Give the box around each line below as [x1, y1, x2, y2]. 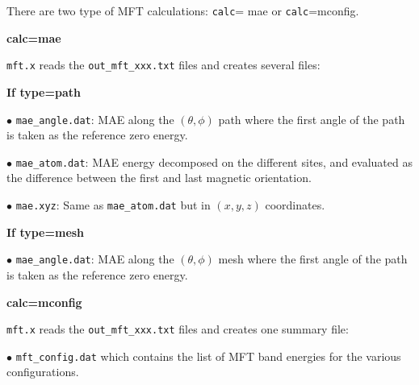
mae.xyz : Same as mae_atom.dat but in [15, 197, 211, 213]
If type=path [6, 83, 81, 100]
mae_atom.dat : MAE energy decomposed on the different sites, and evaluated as [15, 153, 413, 170]
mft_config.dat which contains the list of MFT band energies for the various [15, 347, 401, 364]
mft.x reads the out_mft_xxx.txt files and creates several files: [6, 56, 321, 73]
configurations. [6, 363, 79, 380]
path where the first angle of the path [218, 110, 405, 127]
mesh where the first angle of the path [218, 250, 408, 267]
